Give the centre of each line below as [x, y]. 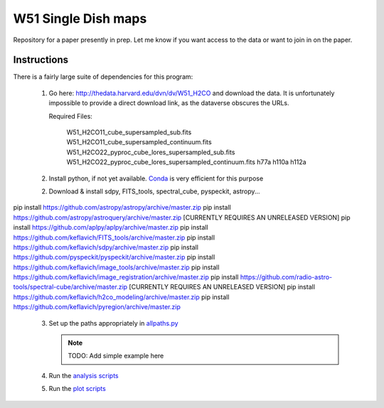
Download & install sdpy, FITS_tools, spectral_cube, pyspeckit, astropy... [154, 191]
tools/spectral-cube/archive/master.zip [70, 287]
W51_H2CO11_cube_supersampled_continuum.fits [139, 142]
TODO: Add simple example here [116, 356]
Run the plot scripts [77, 389]
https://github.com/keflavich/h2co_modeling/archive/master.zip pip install [121, 297]
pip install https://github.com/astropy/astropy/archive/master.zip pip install [122, 208]
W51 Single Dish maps [80, 18]
